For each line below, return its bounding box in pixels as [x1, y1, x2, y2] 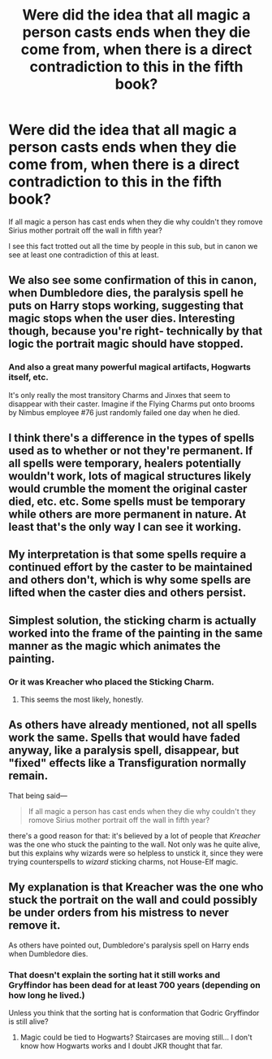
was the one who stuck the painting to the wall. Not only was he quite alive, [8, 839, 261, 849]
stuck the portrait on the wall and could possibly [8, 893, 258, 907]
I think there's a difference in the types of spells [8, 431, 255, 445]
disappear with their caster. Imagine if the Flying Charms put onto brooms [8, 399, 256, 409]
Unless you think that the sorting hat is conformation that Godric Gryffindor [8, 1008, 260, 1018]
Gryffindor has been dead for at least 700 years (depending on [8, 979, 261, 991]
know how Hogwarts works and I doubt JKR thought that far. [19, 1041, 223, 1051]
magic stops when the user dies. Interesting [8, 312, 235, 326]
